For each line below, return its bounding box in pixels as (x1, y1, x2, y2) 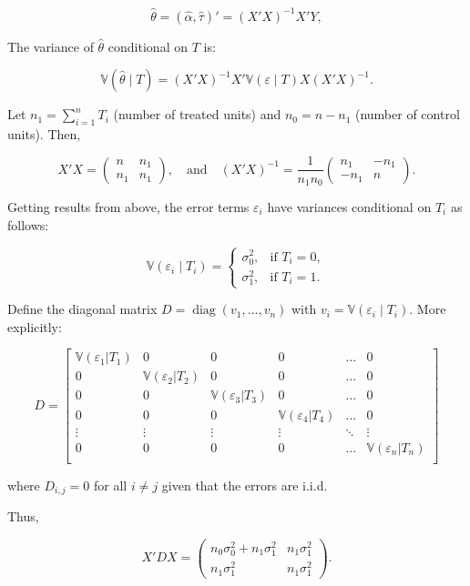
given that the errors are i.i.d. (161, 475, 328, 494)
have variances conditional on (267, 197, 432, 216)
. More (409, 299, 446, 318)
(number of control (354, 105, 460, 124)
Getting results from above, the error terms (7, 197, 250, 216)
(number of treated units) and (113, 105, 281, 124)
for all (94, 475, 128, 494)
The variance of (7, 36, 94, 56)
